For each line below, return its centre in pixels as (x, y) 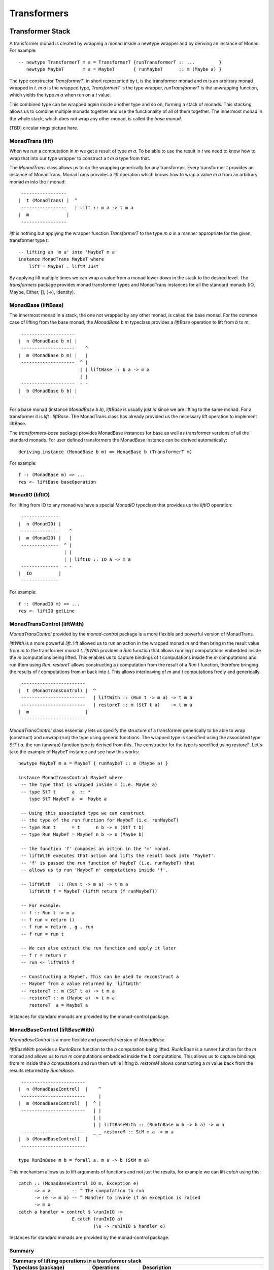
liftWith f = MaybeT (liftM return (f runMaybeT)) (93, 891)
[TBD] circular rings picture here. (44, 128)
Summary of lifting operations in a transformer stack (77, 1261)
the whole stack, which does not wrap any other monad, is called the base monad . (96, 118)
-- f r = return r (44, 955)
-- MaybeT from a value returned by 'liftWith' (81, 984)
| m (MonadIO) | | (45, 538)
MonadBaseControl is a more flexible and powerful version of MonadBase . (88, 1040)
